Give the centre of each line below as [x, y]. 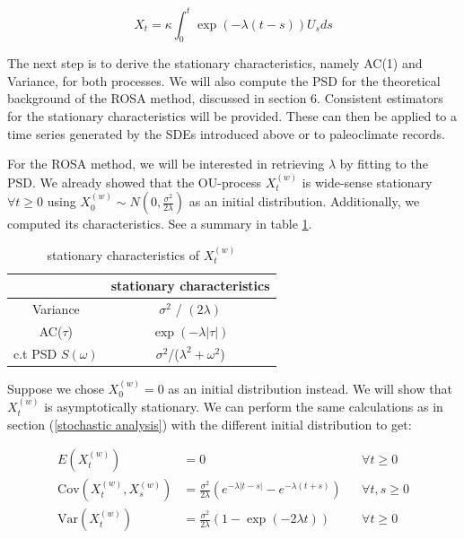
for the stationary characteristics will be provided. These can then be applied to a [232, 116]
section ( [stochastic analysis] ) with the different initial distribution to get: [210, 424]
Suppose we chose [56, 388]
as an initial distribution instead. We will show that [310, 388]
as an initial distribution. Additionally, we [304, 201]
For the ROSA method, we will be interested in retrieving [166, 164]
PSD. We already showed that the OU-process [135, 182]
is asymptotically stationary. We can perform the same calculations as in [244, 407]
